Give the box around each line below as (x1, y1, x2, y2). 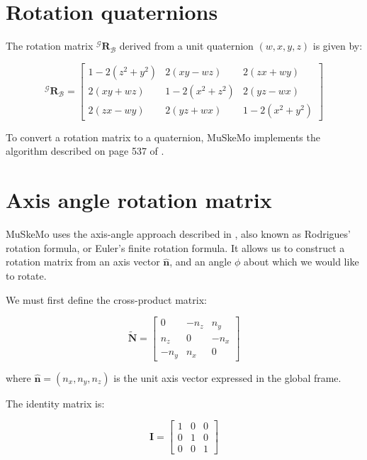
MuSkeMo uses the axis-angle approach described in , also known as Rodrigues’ (6, 226, 351, 241)
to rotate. (6, 268, 47, 283)
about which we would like (244, 254, 359, 269)
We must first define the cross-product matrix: (6, 292, 207, 307)
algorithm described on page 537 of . (6, 143, 164, 158)
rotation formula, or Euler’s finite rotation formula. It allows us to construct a (6, 240, 345, 255)
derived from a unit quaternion (119, 38, 254, 53)
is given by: (312, 38, 363, 53)
